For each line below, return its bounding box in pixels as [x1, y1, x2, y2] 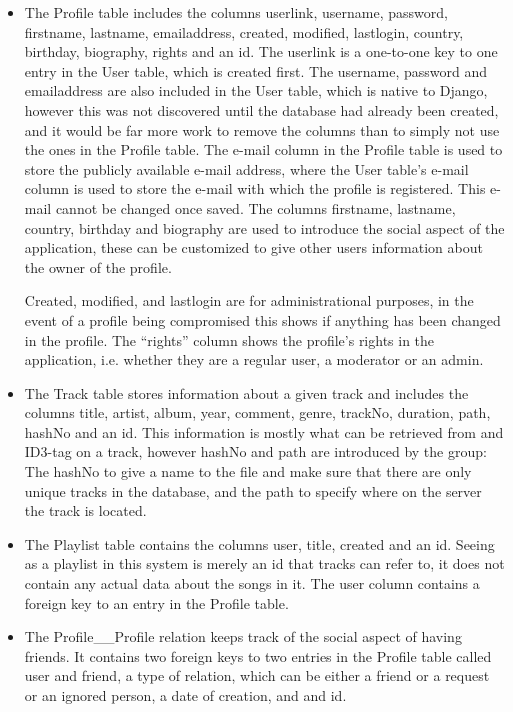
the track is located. [24, 500, 147, 521]
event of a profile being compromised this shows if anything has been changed [24, 309, 501, 330]
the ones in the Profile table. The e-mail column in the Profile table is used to [24, 139, 503, 160]
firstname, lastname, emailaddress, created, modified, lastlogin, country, [24, 21, 464, 42]
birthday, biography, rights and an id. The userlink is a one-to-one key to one [24, 41, 498, 62]
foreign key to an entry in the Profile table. [24, 592, 289, 613]
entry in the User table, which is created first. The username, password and [24, 60, 488, 81]
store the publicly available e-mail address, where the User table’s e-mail [24, 158, 469, 179]
